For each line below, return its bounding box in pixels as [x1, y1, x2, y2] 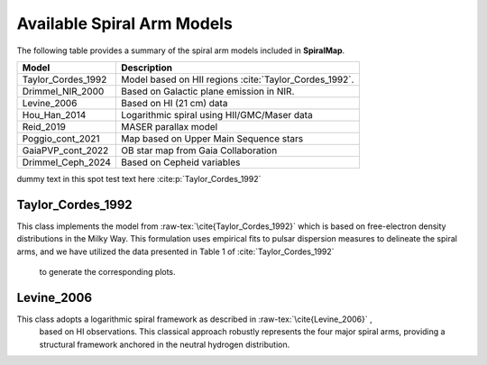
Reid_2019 [22, 120, 67, 132]
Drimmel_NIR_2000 [22, 85, 105, 97]
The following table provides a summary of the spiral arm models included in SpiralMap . [16, 45, 345, 56]
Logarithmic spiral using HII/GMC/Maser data [120, 108, 313, 121]
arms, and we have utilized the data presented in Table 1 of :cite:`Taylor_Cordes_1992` [16, 246, 335, 257]
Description [120, 61, 173, 74]
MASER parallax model [120, 120, 218, 132]
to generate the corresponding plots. [39, 267, 176, 278]
